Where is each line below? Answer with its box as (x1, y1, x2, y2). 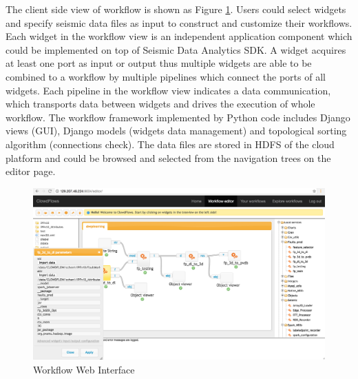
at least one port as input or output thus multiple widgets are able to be (6, 56, 312, 70)
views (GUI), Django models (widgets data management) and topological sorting (6, 123, 347, 138)
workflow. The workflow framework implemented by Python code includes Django (6, 110, 350, 124)
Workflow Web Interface (33, 362, 135, 376)
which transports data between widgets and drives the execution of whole (6, 96, 315, 111)
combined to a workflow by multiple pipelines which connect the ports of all (6, 69, 326, 83)
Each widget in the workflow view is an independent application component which (6, 29, 352, 43)
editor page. (6, 164, 56, 178)
